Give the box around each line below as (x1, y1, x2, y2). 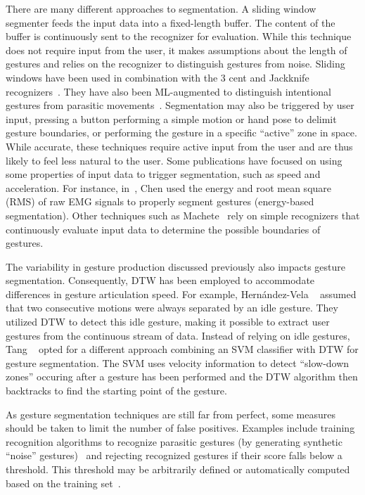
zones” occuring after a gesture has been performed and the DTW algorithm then (6, 369, 358, 384)
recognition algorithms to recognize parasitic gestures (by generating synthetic (6, 434, 342, 449)
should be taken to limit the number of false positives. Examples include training (6, 420, 355, 435)
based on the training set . (6, 475, 121, 490)
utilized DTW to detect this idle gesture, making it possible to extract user (6, 314, 330, 329)
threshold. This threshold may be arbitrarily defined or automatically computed (6, 462, 350, 476)
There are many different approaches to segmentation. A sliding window (6, 1, 316, 15)
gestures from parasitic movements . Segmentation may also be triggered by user (6, 98, 354, 112)
